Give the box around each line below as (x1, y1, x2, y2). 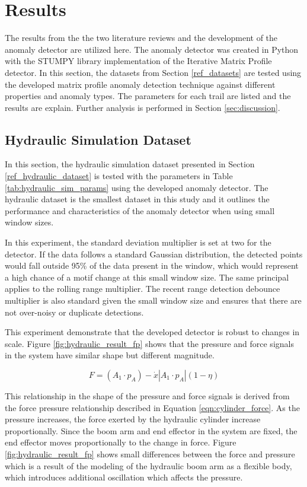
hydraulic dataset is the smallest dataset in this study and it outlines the (5, 193, 270, 205)
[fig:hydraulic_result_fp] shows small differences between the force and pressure (5, 447, 295, 460)
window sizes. (5, 216, 54, 228)
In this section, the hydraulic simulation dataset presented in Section (5, 158, 255, 170)
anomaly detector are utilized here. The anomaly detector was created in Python (5, 43, 299, 55)
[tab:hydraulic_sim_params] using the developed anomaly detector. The (5, 181, 268, 193)
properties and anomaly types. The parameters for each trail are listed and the (5, 90, 291, 102)
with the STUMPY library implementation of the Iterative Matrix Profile (5, 55, 272, 67)
